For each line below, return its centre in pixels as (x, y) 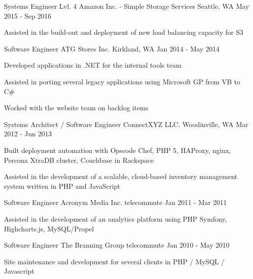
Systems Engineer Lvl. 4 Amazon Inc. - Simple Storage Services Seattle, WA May (127, 6)
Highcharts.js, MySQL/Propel (49, 228)
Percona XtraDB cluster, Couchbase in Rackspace (79, 160)
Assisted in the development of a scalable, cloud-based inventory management (121, 176)
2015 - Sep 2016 (28, 15)
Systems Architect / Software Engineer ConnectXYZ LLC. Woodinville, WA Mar (126, 124)
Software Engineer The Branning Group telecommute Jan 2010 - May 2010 (117, 245)
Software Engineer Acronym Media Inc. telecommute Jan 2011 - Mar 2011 (115, 202)
